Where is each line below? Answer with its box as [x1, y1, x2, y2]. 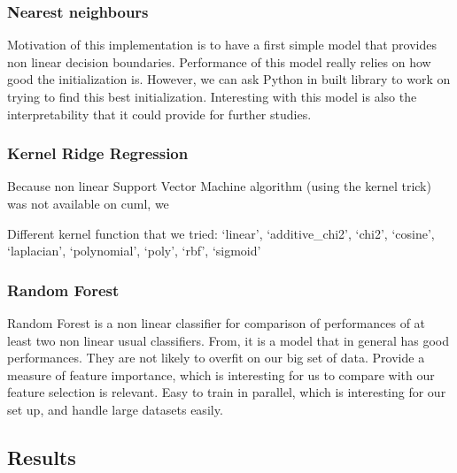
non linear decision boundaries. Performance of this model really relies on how [7, 52, 431, 71]
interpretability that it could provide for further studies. [7, 104, 312, 123]
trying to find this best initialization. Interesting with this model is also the [7, 88, 417, 105]
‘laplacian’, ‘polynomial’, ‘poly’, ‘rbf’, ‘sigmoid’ [7, 241, 261, 260]
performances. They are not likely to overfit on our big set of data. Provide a [7, 348, 425, 367]
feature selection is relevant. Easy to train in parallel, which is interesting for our [7, 383, 446, 401]
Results [7, 443, 76, 470]
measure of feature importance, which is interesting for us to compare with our [7, 365, 435, 384]
